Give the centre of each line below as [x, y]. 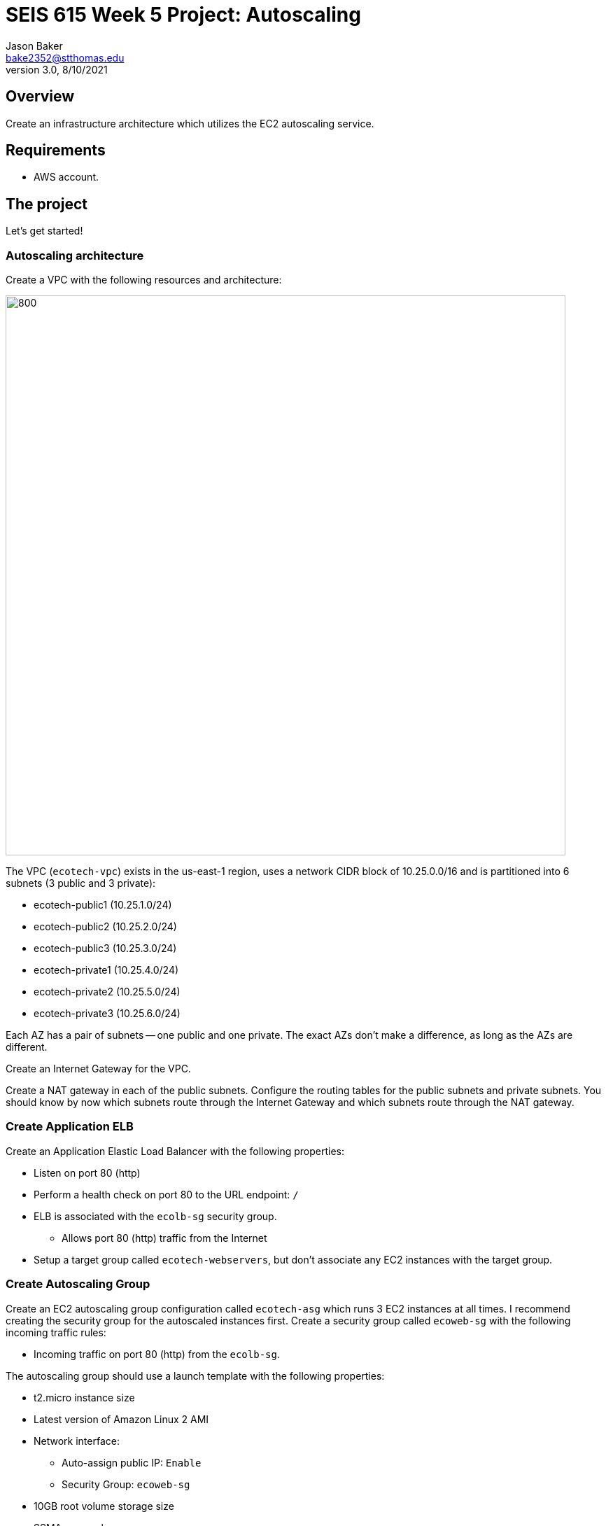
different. [27, 1047]
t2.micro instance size [84, 1397]
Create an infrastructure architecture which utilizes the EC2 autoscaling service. [190, 123]
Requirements [56, 150]
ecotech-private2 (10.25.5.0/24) [107, 992]
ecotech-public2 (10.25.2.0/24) [105, 927]
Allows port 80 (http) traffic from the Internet [164, 1238]
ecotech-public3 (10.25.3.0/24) [105, 948]
